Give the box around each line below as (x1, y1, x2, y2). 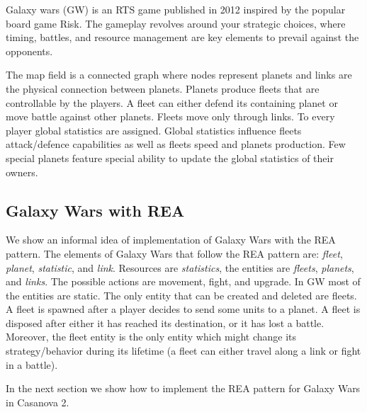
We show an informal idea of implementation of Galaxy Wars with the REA (6, 232, 336, 247)
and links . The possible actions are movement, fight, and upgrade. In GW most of (6, 274, 361, 289)
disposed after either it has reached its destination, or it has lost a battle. (6, 315, 324, 330)
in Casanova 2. (6, 394, 69, 409)
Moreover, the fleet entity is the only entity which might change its (6, 329, 297, 344)
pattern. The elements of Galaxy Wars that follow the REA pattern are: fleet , (6, 246, 343, 261)
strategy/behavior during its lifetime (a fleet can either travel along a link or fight (6, 343, 361, 358)
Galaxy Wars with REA (6, 199, 185, 221)
